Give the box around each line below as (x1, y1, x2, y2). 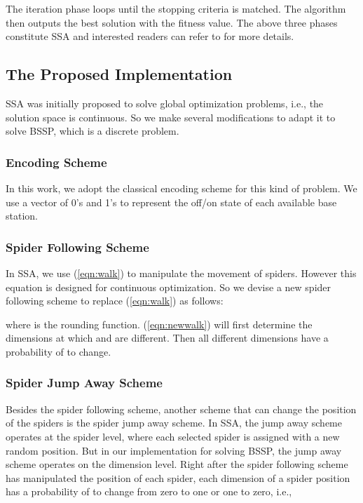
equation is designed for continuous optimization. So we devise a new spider (6, 279, 331, 294)
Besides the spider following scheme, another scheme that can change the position (6, 401, 357, 416)
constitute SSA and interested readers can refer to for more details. (6, 29, 294, 43)
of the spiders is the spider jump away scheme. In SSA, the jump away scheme (6, 415, 342, 430)
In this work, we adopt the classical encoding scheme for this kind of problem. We (6, 180, 357, 195)
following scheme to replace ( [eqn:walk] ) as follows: (6, 293, 224, 308)
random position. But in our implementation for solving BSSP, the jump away (6, 443, 342, 457)
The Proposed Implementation (6, 63, 233, 85)
